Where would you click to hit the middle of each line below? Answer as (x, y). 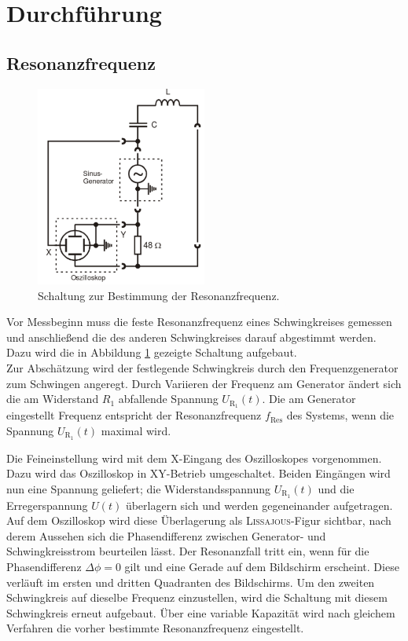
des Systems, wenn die (340, 415)
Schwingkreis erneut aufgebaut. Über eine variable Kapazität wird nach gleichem (201, 612)
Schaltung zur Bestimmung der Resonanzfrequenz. (159, 295)
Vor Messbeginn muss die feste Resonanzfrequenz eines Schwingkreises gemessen (199, 322)
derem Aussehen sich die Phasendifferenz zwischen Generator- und (166, 535)
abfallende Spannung (168, 399)
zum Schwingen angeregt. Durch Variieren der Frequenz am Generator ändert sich (204, 383)
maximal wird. (136, 430)
